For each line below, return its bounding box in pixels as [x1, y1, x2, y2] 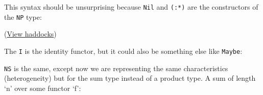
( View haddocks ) [4, 28, 57, 39]
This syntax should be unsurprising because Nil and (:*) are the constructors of [4, 2, 258, 12]
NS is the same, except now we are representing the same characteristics [4, 62, 228, 73]
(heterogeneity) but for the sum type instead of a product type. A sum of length [4, 73, 256, 83]
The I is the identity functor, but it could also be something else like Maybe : [4, 45, 243, 56]
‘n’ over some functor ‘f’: [4, 82, 81, 93]
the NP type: [4, 11, 42, 22]
